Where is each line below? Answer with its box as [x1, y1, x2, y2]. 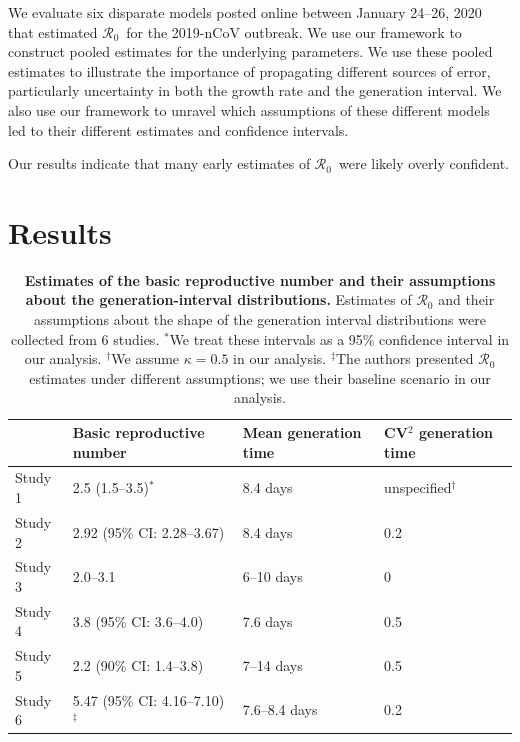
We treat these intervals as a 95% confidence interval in [169, 328, 510, 349]
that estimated [8, 21, 98, 42]
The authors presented [336, 348, 474, 369]
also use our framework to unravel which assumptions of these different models [8, 99, 490, 120]
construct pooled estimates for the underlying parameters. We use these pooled [8, 41, 493, 62]
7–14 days [242, 655, 303, 676]
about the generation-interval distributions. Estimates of [25, 289, 412, 310]
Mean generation [242, 422, 362, 443]
